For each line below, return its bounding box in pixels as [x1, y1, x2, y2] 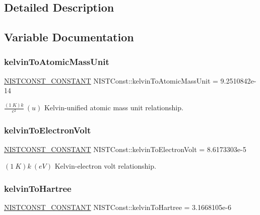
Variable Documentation [4, 29, 134, 45]
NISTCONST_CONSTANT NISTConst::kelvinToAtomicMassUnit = [4, 75, 218, 86]
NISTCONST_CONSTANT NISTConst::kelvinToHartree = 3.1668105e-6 [4, 202, 231, 212]
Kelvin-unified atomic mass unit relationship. [44, 102, 183, 113]
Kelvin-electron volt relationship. [54, 161, 156, 171]
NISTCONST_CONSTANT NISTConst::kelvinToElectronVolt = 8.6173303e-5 [4, 144, 246, 154]
